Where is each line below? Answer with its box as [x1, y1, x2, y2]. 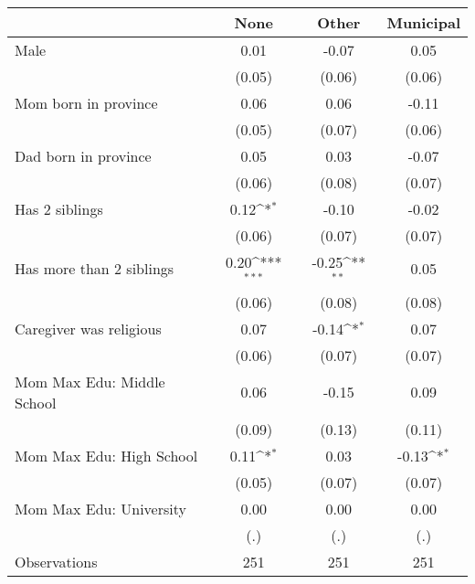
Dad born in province [15, 145, 152, 166]
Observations [15, 550, 98, 572]
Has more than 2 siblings [15, 258, 174, 280]
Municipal [386, 12, 460, 33]
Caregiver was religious [15, 317, 162, 339]
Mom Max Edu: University [15, 497, 186, 519]
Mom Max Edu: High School [15, 444, 198, 466]
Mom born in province [15, 92, 158, 113]
